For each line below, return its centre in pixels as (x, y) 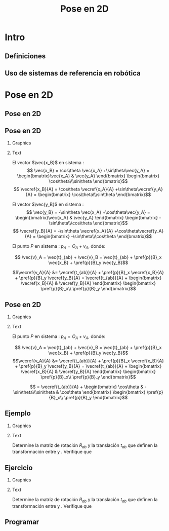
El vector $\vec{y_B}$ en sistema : (48, 204)
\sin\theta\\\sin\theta (34, 392)
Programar (22, 522)
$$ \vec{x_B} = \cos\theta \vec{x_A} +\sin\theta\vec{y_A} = (88, 171)
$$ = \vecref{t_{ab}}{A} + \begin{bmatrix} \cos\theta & (87, 387)
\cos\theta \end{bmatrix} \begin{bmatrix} (103, 392)
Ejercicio (19, 467)
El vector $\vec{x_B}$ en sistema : (48, 163)
